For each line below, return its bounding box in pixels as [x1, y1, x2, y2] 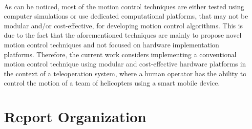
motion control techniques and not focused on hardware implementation [4, 39, 219, 49]
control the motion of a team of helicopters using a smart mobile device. [4, 78, 220, 88]
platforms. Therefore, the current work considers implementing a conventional [4, 49, 237, 59]
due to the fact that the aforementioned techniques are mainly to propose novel [4, 30, 242, 40]
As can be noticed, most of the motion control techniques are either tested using [4, 1, 245, 11]
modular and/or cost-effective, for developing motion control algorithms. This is [4, 20, 243, 30]
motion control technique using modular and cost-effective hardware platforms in [4, 59, 246, 69]
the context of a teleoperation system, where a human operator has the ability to [4, 68, 247, 78]
